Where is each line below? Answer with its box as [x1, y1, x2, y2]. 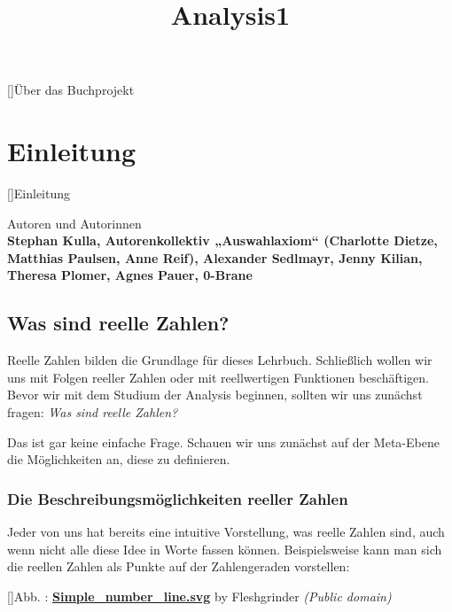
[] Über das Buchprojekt [7, 81, 135, 99]
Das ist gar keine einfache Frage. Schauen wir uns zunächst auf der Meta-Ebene [7, 432, 440, 451]
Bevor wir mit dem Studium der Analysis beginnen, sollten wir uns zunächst [7, 385, 423, 404]
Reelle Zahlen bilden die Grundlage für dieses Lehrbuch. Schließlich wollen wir [7, 351, 433, 369]
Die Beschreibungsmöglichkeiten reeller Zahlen [7, 487, 348, 509]
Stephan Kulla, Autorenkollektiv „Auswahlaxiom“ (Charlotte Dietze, [7, 231, 438, 250]
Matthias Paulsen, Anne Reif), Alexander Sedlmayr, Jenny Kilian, [7, 248, 423, 267]
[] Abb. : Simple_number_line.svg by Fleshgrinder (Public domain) [7, 586, 392, 605]
